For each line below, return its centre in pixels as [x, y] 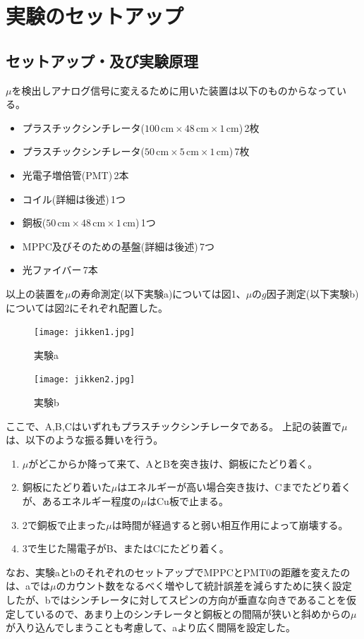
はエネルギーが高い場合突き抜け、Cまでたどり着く [234, 487]
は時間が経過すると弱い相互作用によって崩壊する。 [230, 524]
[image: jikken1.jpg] [85, 333]
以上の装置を [35, 293]
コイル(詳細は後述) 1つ [74, 199]
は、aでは [28, 586]
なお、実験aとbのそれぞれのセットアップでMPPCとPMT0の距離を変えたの [178, 572]
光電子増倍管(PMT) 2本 [75, 175]
